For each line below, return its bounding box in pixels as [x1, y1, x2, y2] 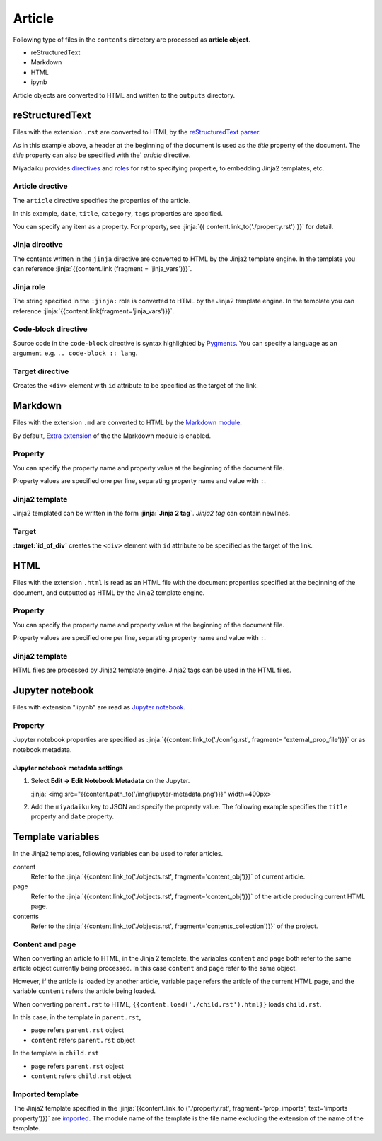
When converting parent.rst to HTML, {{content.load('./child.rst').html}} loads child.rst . [13, 1000, 322, 1008]
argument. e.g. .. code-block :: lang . [13, 349, 138, 357]
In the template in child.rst [13, 1049, 99, 1058]
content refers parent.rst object [30, 1036, 136, 1044]
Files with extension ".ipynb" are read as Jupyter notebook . [13, 703, 185, 712]
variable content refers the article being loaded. [13, 987, 156, 995]
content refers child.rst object [30, 1072, 132, 1080]
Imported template [13, 1089, 79, 1099]
